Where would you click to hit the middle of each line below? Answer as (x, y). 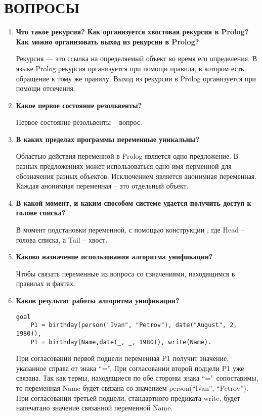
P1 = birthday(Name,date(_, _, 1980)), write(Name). (121, 342)
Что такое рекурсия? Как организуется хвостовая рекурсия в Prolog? (132, 32)
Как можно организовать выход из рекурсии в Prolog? (107, 41)
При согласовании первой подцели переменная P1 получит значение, (122, 358)
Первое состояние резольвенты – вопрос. (79, 122)
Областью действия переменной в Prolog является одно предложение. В (127, 156)
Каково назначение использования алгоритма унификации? (114, 257)
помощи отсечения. (46, 88)
